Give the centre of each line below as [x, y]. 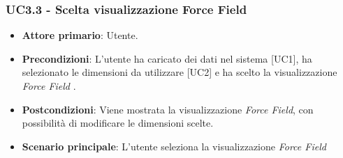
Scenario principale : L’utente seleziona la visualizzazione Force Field [174, 146]
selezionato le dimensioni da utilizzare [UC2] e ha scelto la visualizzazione [180, 72]
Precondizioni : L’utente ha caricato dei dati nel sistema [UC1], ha [167, 58]
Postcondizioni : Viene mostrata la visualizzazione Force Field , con [168, 109]
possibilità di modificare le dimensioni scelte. [118, 123]
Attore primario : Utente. [80, 35]
